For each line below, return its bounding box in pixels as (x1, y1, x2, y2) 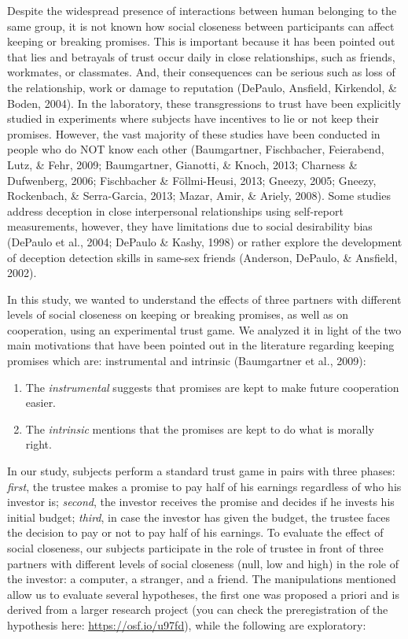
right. (25, 436, 52, 452)
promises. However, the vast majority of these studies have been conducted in (7, 125, 380, 142)
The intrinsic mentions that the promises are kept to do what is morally (25, 420, 374, 437)
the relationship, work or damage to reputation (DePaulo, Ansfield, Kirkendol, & (7, 79, 397, 95)
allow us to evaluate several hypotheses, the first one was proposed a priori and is (7, 585, 399, 602)
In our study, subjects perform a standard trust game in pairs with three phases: (7, 463, 395, 479)
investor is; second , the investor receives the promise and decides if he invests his (7, 493, 395, 510)
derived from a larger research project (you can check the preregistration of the (7, 601, 388, 618)
